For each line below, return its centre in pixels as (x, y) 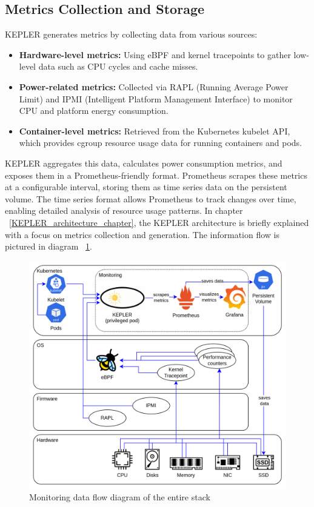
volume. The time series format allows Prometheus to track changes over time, (151, 198)
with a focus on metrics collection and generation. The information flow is (142, 234)
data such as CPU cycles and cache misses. (118, 66)
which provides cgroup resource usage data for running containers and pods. (160, 143)
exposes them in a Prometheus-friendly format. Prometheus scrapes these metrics (156, 175)
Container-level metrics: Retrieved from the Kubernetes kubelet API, (155, 131)
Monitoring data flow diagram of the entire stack (120, 497)
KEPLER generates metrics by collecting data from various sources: (131, 34)
